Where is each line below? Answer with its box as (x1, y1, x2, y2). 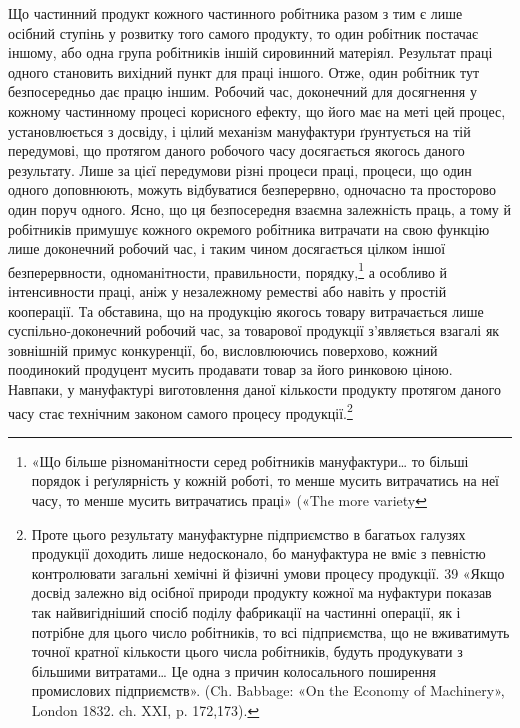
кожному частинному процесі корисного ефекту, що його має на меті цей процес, (8, 100, 506, 121)
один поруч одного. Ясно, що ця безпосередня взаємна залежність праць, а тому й (8, 198, 511, 219)
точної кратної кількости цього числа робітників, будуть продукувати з (31, 641, 463, 662)
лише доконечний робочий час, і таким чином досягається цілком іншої (8, 238, 446, 259)
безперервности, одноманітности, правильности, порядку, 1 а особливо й (8, 258, 448, 282)
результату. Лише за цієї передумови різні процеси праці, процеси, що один (8, 159, 472, 180)
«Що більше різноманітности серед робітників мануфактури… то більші (31, 450, 469, 471)
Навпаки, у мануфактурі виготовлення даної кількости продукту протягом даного (8, 378, 501, 399)
